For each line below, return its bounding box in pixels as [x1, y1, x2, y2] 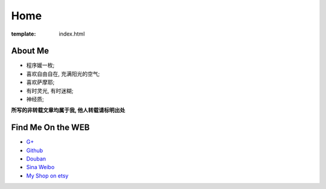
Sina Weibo [26, 164, 55, 171]
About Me [11, 46, 50, 56]
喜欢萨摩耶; [26, 78, 55, 86]
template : [11, 30, 36, 37]
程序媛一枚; [26, 62, 55, 69]
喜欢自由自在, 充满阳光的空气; [26, 70, 100, 77]
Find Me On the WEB [11, 123, 90, 133]
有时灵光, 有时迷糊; [26, 87, 74, 94]
